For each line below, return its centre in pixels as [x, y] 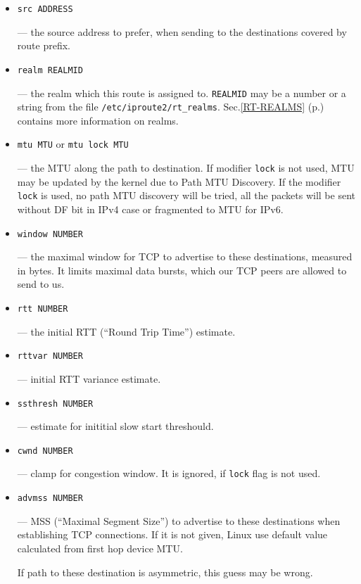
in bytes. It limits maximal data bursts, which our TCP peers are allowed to [182, 270]
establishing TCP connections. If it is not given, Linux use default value [172, 534]
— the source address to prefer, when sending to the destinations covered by [182, 31]
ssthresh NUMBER [55, 404]
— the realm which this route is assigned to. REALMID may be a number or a [182, 93]
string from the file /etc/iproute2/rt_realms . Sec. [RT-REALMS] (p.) [171, 107]
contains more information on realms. [98, 120]
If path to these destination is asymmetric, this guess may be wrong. [165, 572]
